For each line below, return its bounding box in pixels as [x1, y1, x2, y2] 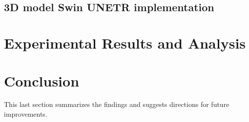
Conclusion [4, 71, 80, 91]
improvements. [4, 108, 47, 119]
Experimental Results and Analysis [4, 33, 246, 52]
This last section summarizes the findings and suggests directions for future [4, 99, 229, 109]
